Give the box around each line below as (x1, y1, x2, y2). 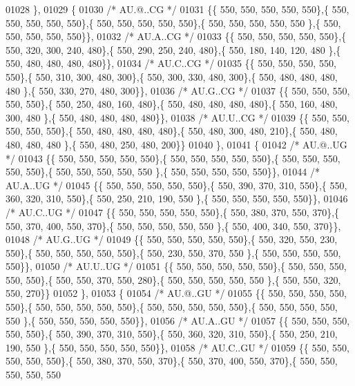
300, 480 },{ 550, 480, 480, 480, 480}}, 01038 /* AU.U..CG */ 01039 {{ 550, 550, (6, 110, 349, 124)
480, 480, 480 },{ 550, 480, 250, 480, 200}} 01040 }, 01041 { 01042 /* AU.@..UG (6, 137, 347, 151)
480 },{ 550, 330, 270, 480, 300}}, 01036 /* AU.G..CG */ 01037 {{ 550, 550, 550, (6, 83, 350, 97)
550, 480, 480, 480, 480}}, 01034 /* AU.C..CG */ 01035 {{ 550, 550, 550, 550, (6, 56, 336, 70)
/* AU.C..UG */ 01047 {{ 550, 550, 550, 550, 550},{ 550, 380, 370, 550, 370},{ (6, 204, 340, 219)
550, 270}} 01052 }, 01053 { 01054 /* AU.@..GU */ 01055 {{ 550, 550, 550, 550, (6, 286, 347, 300)
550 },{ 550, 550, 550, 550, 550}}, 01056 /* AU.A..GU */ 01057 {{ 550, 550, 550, (6, 313, 350, 327)
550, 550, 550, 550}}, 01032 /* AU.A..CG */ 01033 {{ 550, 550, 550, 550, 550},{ (6, 29, 347, 44)
